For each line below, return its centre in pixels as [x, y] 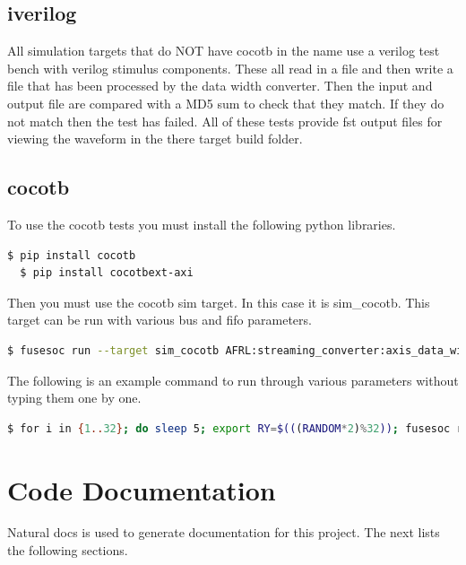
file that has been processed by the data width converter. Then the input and [220, 86]
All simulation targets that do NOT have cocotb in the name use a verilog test [224, 51]
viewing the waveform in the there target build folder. [155, 139]
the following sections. [68, 550]
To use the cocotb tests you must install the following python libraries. [202, 224]
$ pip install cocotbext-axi [107, 273]
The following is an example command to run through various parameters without [233, 380]
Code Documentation [142, 489]
